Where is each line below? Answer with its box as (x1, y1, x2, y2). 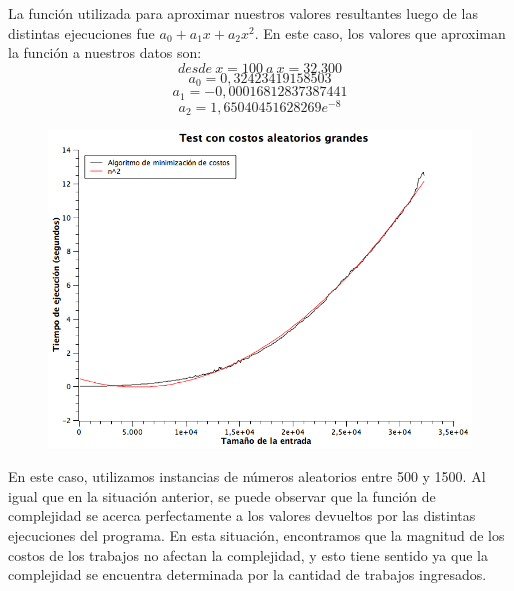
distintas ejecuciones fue (8, 22, 155, 43)
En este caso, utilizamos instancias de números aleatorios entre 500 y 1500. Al (8, 466, 486, 487)
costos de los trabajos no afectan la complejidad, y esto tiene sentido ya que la (8, 544, 488, 565)
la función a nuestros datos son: (8, 42, 202, 63)
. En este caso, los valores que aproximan (254, 22, 506, 43)
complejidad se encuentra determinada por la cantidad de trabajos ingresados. (8, 564, 487, 585)
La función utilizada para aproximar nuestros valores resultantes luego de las (8, 3, 478, 23)
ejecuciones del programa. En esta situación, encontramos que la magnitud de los (8, 525, 505, 546)
